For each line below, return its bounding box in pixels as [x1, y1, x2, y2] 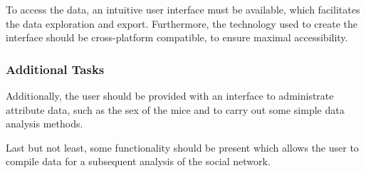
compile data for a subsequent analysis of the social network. [6, 154, 271, 169]
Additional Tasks [6, 60, 105, 78]
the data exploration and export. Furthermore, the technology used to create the [6, 16, 358, 31]
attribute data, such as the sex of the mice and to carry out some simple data [6, 102, 345, 117]
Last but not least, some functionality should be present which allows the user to [6, 140, 359, 154]
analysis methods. [6, 116, 83, 131]
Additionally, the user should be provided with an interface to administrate [6, 88, 334, 103]
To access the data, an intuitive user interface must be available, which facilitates [6, 2, 360, 16]
